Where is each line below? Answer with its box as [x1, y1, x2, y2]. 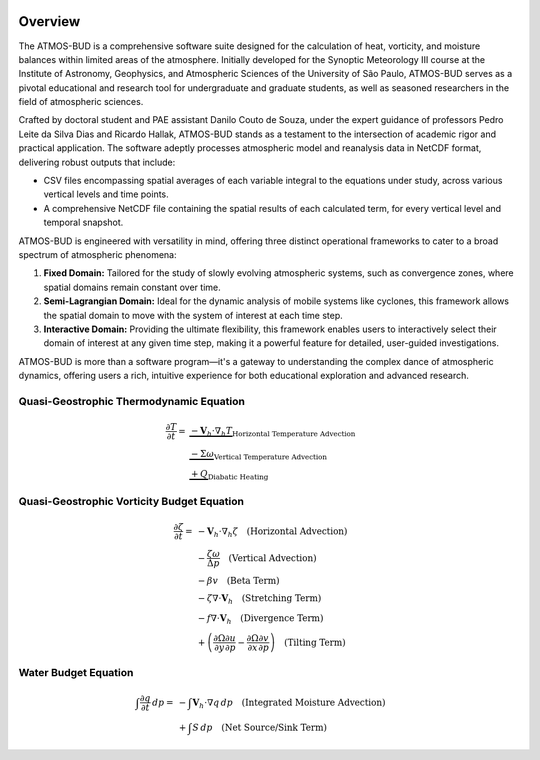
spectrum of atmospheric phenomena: [18, 248, 177, 260]
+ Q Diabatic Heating [190, 468, 269, 482]
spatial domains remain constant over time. [43, 281, 221, 293]
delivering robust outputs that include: [18, 156, 176, 168]
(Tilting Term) [283, 636, 347, 648]
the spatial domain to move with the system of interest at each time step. [43, 309, 344, 321]
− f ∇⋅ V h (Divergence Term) [197, 612, 324, 626]
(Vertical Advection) [228, 552, 317, 564]
